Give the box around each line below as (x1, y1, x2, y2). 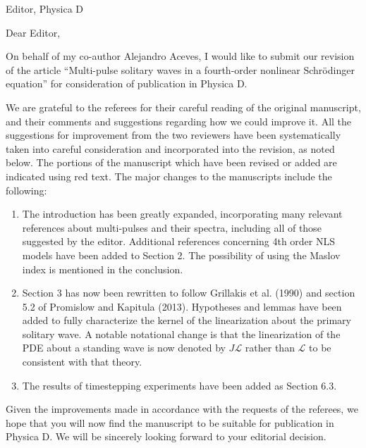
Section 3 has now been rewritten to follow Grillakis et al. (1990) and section (22, 285, 355, 300)
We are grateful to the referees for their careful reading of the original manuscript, (6, 99, 361, 114)
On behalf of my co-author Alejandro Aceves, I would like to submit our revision (6, 49, 355, 63)
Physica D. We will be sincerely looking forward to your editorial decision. (6, 429, 327, 444)
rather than (245, 340, 295, 355)
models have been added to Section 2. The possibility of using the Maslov (22, 247, 341, 262)
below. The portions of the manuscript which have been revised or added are (6, 155, 337, 170)
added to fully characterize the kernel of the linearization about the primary (22, 313, 351, 328)
